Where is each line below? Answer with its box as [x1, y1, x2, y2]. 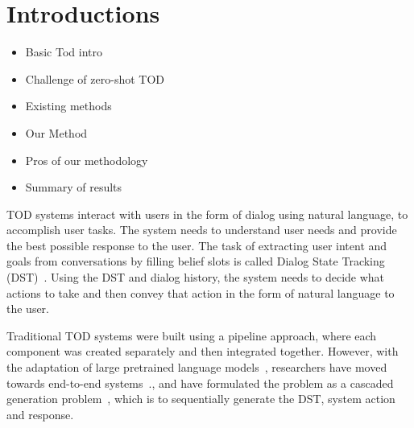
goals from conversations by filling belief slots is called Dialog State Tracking [6, 253, 385, 270]
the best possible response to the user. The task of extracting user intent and [6, 237, 387, 253]
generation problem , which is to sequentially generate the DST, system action [6, 390, 395, 407]
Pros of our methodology [25, 151, 148, 168]
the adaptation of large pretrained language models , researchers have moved [6, 359, 387, 376]
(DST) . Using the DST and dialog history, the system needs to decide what [6, 269, 385, 286]
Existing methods [25, 97, 112, 114]
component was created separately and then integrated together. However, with [6, 343, 399, 360]
